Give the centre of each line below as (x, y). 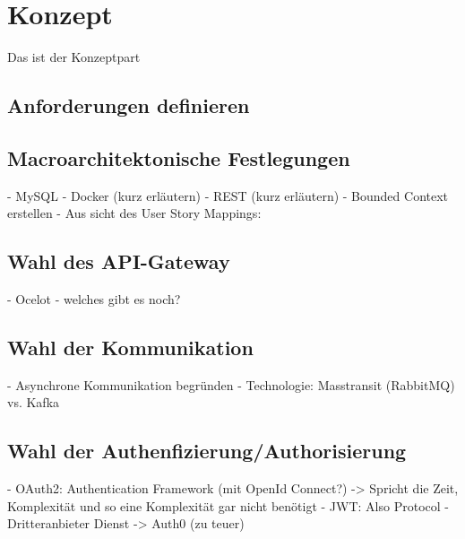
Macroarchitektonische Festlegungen (179, 157)
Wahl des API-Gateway (119, 261)
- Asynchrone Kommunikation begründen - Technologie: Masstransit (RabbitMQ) (231, 384)
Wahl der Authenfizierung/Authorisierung (207, 451)
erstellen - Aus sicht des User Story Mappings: (134, 213)
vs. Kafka (34, 402)
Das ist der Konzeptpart (74, 57)
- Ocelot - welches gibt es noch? (94, 299)
